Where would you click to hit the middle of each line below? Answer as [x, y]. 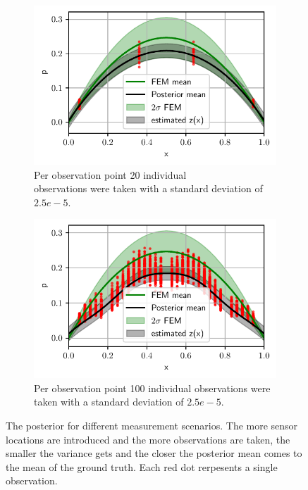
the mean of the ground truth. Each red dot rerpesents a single [142, 466]
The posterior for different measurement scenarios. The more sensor [152, 426]
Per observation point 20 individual [110, 174]
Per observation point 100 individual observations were [152, 388]
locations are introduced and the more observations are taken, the [148, 439]
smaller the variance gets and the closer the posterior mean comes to [154, 453]
